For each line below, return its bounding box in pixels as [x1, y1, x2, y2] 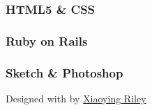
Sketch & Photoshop [6, 64, 123, 81]
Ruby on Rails [6, 32, 88, 49]
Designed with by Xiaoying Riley [6, 91, 146, 105]
